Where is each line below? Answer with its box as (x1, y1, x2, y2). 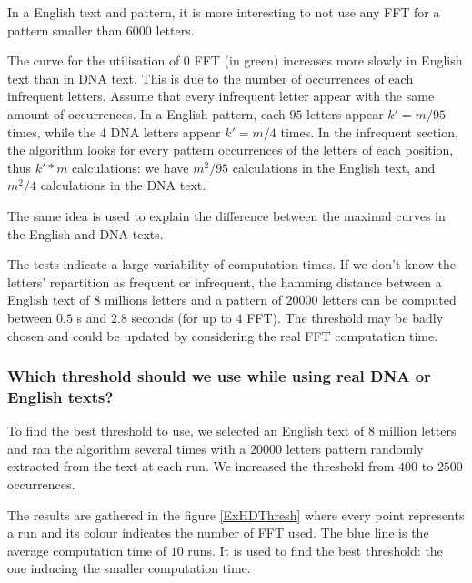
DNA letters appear (110, 122, 221, 141)
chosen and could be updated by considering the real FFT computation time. (7, 326, 438, 345)
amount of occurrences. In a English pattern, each (7, 104, 286, 123)
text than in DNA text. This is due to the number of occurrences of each (7, 68, 414, 87)
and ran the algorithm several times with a (7, 438, 246, 457)
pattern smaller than (7, 20, 123, 39)
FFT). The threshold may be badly (246, 307, 444, 327)
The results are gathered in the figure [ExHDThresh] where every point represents (7, 505, 465, 524)
